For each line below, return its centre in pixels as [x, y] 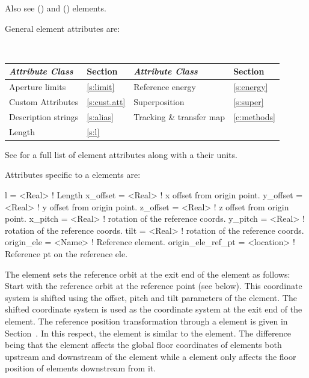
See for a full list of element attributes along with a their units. [121, 154]
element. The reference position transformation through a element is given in [146, 321]
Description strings [44, 116]
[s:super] [249, 102]
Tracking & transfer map [179, 116]
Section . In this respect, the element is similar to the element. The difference [148, 333]
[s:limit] [101, 87]
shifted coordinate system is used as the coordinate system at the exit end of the [154, 309]
